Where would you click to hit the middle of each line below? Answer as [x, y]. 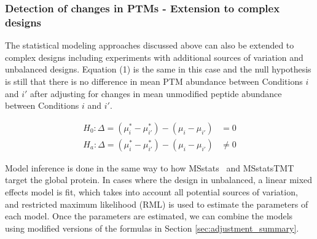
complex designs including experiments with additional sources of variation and [154, 57]
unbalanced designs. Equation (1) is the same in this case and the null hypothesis [158, 69]
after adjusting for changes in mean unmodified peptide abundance [156, 93]
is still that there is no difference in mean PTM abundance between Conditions [154, 81]
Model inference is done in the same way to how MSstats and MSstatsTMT [150, 167]
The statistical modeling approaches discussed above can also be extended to [150, 45]
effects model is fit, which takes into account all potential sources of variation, [151, 191]
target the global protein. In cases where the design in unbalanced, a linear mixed [159, 180]
